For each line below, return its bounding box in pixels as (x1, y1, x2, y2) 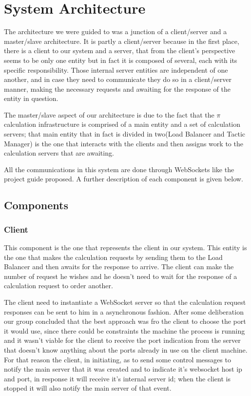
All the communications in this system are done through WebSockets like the (4, 164, 234, 174)
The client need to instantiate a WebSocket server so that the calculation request (4, 297, 246, 307)
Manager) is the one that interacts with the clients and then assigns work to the (4, 138, 243, 148)
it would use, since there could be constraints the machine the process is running (4, 325, 245, 336)
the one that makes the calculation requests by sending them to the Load (4, 252, 223, 262)
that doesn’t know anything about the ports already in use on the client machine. (4, 344, 248, 355)
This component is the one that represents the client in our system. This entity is (4, 242, 247, 253)
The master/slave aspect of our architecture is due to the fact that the (4, 109, 214, 119)
